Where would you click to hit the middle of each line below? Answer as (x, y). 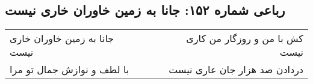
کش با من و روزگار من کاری (245, 38)
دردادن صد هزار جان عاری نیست (236, 70)
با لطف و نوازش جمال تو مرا (70, 70)
